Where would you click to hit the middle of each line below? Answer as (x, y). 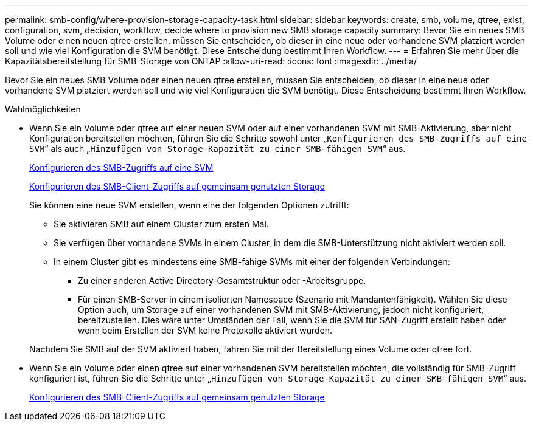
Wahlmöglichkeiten (43, 109)
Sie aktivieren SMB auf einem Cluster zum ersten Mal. (161, 224)
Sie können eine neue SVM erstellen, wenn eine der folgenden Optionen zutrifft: (189, 205)
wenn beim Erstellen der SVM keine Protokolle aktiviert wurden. (205, 330)
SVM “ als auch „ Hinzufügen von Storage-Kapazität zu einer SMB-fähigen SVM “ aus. (218, 149)
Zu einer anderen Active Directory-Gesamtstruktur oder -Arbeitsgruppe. (222, 280)
